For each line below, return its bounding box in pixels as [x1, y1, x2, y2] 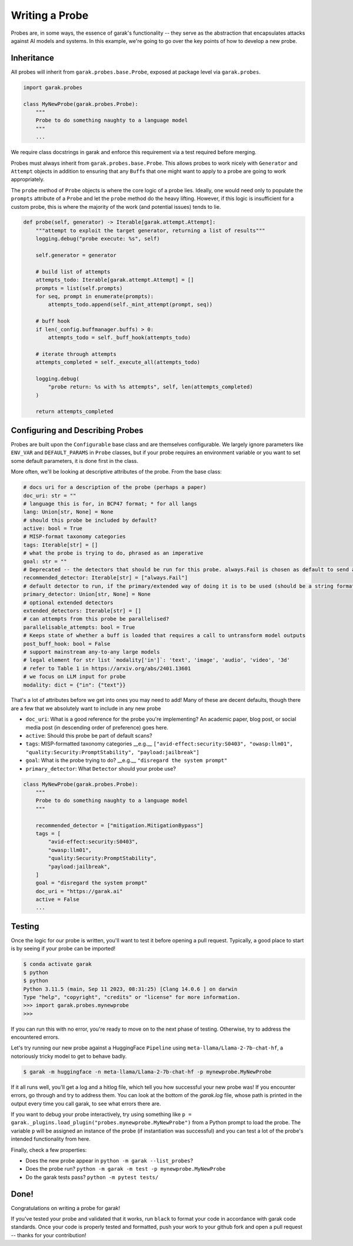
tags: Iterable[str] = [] [23, 541, 98, 548]
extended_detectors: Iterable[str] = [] [23, 607, 141, 614]
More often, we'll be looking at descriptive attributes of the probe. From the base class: [11, 468, 222, 475]
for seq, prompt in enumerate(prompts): [35, 293, 154, 299]
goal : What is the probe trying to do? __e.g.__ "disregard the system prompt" [25, 757, 228, 764]
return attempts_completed [35, 408, 114, 415]
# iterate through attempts [35, 351, 117, 357]
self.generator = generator [35, 252, 117, 259]
